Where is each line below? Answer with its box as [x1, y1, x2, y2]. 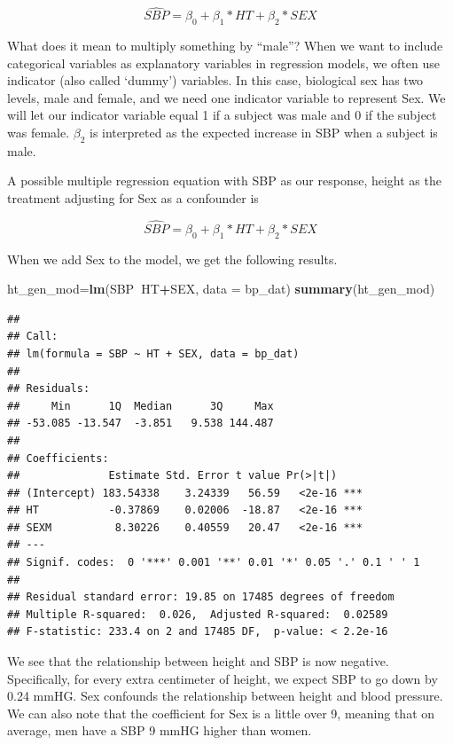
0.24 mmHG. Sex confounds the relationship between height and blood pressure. [7, 686, 443, 705]
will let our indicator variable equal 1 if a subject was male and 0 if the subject [7, 106, 437, 124]
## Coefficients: [7, 451, 109, 465]
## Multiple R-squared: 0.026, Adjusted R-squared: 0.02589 [7, 608, 388, 621]
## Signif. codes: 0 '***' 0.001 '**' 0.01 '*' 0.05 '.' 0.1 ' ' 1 [7, 556, 420, 569]
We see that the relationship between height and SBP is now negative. [7, 652, 389, 670]
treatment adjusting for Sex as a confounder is [7, 188, 259, 207]
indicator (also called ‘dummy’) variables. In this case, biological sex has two [7, 71, 424, 90]
